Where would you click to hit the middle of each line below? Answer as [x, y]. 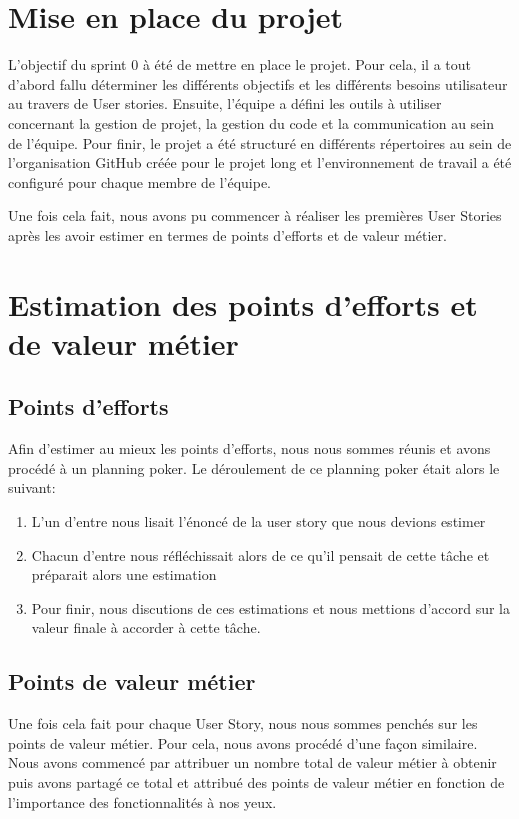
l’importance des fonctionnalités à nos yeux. [142, 801]
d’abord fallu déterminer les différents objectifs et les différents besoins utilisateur [258, 83]
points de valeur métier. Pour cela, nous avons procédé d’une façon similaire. [243, 742]
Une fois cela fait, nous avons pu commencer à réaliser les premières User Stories [255, 215]
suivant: [32, 487]
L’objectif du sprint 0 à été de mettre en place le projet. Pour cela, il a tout [239, 64]
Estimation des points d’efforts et [243, 303]
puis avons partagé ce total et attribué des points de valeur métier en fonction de [256, 781]
